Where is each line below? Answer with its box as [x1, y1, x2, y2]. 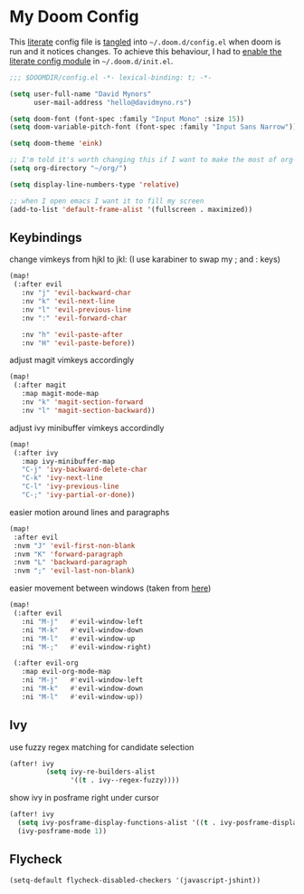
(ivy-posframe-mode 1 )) [17, 826, 107, 835]
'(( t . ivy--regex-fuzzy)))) [70, 776, 180, 785]
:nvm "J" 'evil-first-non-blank [13, 541, 136, 550]
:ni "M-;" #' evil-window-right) [21, 642, 152, 651]
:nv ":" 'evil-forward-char [21, 313, 128, 322]
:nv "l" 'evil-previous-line [21, 305, 131, 314]
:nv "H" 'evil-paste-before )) [21, 338, 136, 348]
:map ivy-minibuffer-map [21, 457, 116, 466]
